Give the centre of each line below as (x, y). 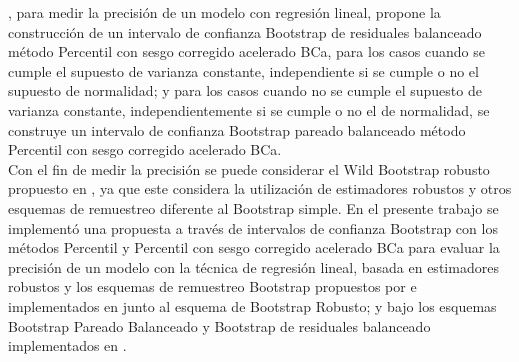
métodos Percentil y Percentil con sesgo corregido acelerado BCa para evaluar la (254, 247)
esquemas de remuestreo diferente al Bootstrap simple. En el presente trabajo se (253, 207)
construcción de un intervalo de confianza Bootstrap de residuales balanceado (245, 31)
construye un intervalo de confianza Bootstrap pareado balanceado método (237, 129)
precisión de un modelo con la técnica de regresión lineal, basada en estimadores (253, 266)
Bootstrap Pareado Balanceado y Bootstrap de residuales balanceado (219, 325)
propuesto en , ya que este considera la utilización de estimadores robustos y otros (260, 188)
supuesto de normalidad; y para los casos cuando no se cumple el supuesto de (245, 90)
